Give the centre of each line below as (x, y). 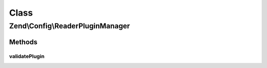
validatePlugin (27, 56)
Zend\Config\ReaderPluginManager (70, 26)
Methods (23, 42)
